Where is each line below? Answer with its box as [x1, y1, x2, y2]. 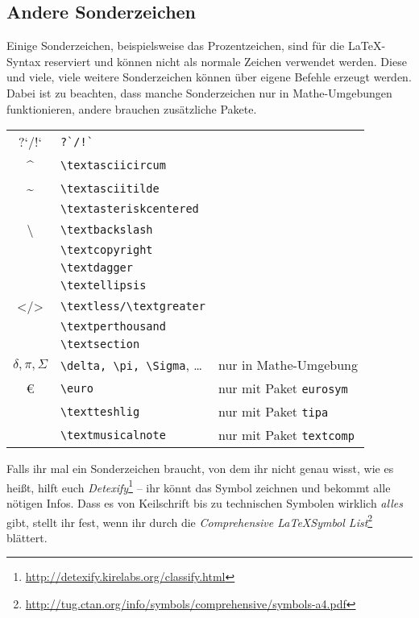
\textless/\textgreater [60, 299, 205, 313]
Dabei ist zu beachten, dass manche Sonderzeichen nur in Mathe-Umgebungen [6, 84, 392, 101]
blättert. [6, 529, 48, 545]
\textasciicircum [60, 158, 166, 172]
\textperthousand [60, 320, 166, 334]
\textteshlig [60, 404, 140, 418]
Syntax [6, 52, 41, 69]
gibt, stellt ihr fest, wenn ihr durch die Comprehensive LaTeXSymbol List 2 [6, 511, 373, 530]
